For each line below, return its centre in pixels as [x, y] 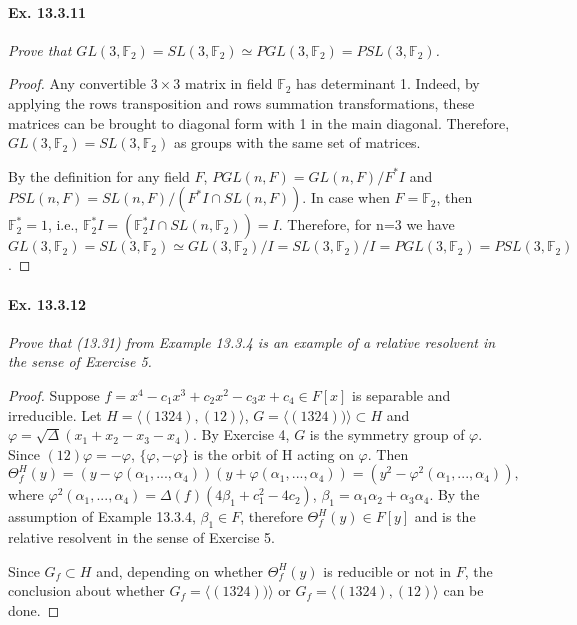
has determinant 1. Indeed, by [388, 83]
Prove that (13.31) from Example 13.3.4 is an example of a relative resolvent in [252, 341]
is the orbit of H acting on [273, 453]
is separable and [401, 394]
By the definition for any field [99, 175]
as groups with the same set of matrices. [297, 142]
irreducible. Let [55, 414]
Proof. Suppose [54, 394]
